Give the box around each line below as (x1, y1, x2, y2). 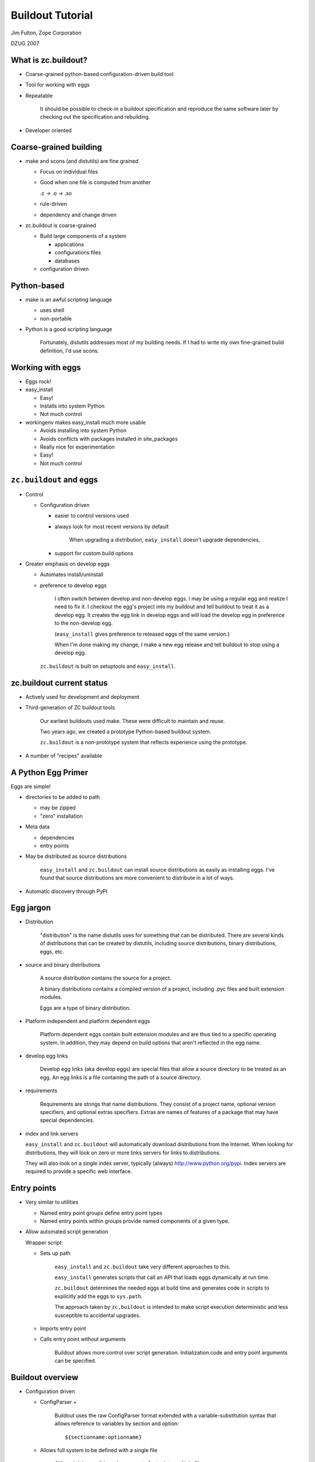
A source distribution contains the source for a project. (40, 974, 171, 982)
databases (54, 257, 80, 264)
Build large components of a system (40, 233, 127, 240)
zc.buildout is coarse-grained (25, 222, 96, 229)
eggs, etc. (40, 948, 64, 955)
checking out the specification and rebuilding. (40, 113, 150, 120)
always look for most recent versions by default (54, 523, 169, 530)
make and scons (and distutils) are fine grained (25, 157, 139, 164)
